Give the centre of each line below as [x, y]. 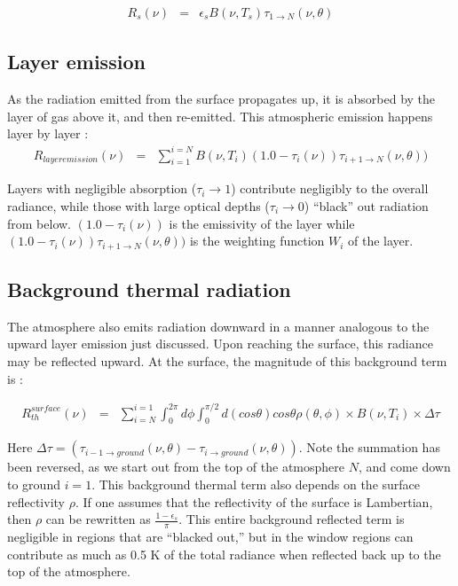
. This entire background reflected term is [292, 519]
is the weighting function [257, 241]
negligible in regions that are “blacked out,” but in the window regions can [210, 537]
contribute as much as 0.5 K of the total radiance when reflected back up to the [224, 554]
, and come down [404, 467]
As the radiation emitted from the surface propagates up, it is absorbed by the [221, 99]
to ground [34, 484]
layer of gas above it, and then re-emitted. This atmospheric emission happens [220, 116]
